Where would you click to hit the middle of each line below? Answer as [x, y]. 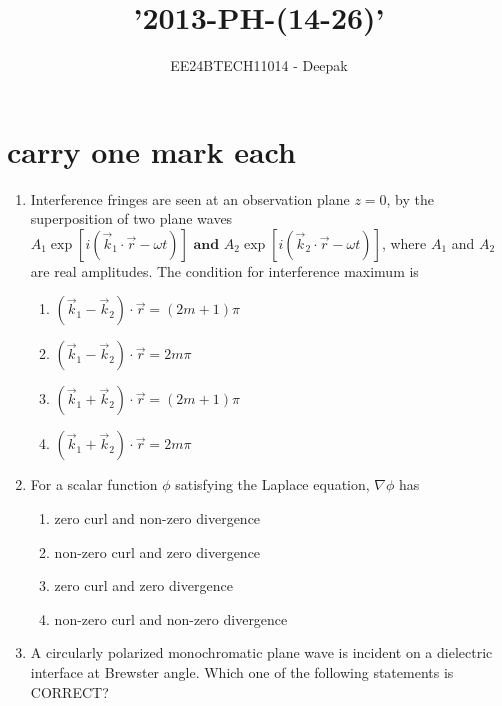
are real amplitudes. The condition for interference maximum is [224, 270]
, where [404, 242]
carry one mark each [151, 150]
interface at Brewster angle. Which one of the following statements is [242, 672]
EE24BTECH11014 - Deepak [259, 65]
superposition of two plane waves [131, 218]
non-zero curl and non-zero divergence [171, 618]
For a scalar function [94, 484]
